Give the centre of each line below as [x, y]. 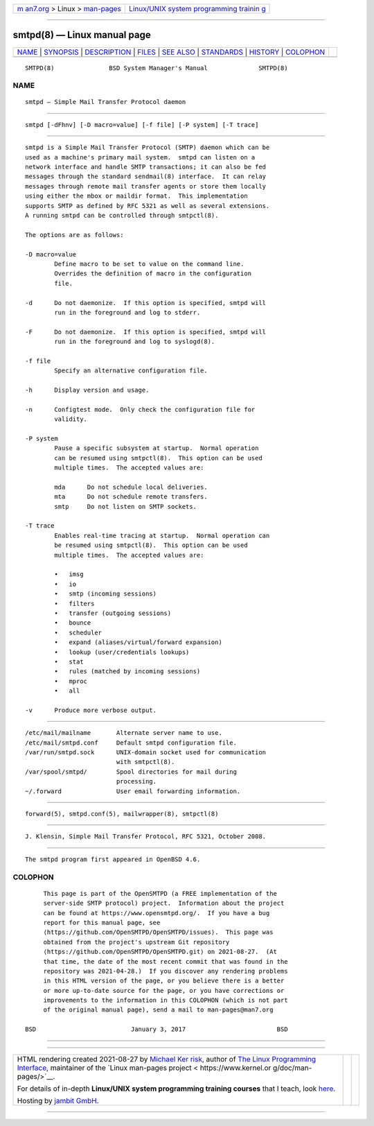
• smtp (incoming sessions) [106, 594]
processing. [136, 781]
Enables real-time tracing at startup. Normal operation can [162, 535]
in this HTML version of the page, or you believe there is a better [164, 981]
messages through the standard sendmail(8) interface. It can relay [146, 176]
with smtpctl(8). [145, 762]
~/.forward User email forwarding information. [133, 791]
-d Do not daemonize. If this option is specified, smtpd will [146, 303]
